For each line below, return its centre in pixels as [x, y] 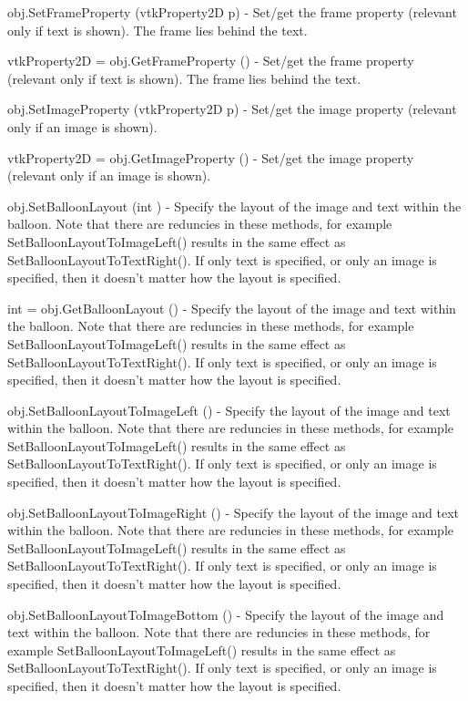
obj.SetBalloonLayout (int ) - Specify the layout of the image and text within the [234, 206]
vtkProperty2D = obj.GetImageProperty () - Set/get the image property [211, 157]
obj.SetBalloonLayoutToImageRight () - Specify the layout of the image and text [234, 512]
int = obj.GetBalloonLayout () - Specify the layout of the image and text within [232, 308]
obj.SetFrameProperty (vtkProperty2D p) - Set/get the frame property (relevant [232, 12]
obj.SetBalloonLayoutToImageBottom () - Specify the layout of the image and [226, 614]
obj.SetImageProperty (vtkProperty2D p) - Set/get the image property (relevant [232, 109]
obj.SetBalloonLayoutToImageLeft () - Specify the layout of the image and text [229, 410]
